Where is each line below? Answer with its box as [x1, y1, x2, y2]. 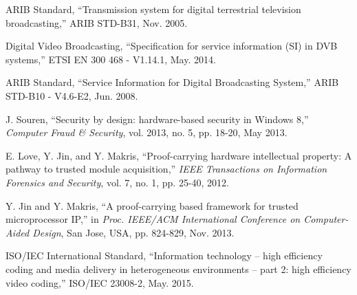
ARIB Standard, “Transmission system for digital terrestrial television [6, 2, 301, 16]
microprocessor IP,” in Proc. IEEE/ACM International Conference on [6, 212, 301, 226]
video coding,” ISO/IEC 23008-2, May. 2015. [6, 275, 194, 289]
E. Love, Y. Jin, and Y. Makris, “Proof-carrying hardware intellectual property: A [6, 148, 352, 162]
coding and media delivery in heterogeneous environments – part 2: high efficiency [6, 261, 351, 276]
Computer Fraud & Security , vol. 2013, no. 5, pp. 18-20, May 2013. [6, 125, 288, 140]
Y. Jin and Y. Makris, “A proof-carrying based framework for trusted [6, 198, 299, 212]
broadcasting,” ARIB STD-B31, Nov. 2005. [6, 15, 188, 30]
